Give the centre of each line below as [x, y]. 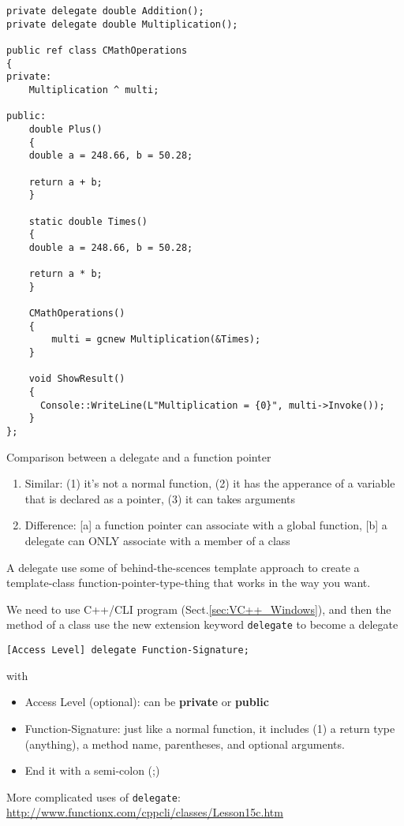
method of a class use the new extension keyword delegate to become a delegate [202, 624]
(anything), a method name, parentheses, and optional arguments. [185, 744]
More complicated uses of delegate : [94, 796]
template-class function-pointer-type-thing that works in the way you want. [189, 583]
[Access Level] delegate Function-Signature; [128, 650]
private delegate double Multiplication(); [122, 24]
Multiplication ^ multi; [94, 90]
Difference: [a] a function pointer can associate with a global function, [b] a [206, 525]
